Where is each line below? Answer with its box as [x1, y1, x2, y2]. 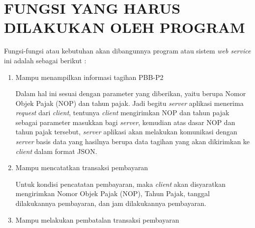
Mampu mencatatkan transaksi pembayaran [15, 162, 148, 173]
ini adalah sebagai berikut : [4, 55, 86, 65]
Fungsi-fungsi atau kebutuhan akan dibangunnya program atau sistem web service [4, 46, 251, 56]
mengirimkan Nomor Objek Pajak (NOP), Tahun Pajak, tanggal [15, 188, 210, 199]
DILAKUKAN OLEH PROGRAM [4, 17, 245, 37]
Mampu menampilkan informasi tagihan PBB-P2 [15, 72, 164, 82]
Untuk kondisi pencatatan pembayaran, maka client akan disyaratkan [15, 178, 226, 189]
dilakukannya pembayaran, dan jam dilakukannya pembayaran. [15, 198, 206, 208]
